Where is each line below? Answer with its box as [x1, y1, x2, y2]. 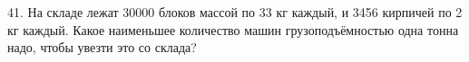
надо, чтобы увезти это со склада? [7, 38, 197, 57]
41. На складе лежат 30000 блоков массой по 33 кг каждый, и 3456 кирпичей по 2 [7, 3, 463, 21]
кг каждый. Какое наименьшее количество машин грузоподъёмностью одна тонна [7, 20, 459, 39]
